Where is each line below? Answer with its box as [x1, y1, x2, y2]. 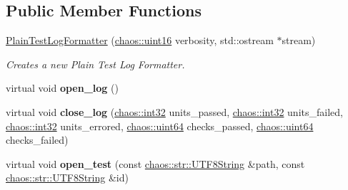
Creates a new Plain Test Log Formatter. [6, 56, 185, 71]
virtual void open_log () [6, 80, 119, 95]
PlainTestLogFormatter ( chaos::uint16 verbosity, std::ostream [6, 33, 274, 48]
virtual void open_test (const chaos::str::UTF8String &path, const [6, 156, 305, 171]
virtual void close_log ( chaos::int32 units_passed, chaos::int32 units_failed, [6, 104, 343, 119]
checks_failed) [6, 132, 69, 147]
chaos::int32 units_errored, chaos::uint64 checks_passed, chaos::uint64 [6, 118, 314, 133]
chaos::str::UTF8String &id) [6, 170, 129, 185]
